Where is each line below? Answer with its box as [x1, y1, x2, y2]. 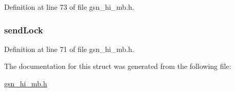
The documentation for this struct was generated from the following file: [4, 61, 231, 71]
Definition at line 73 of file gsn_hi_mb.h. [4, 2, 134, 12]
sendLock [4, 23, 43, 36]
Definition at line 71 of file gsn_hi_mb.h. [4, 43, 134, 54]
